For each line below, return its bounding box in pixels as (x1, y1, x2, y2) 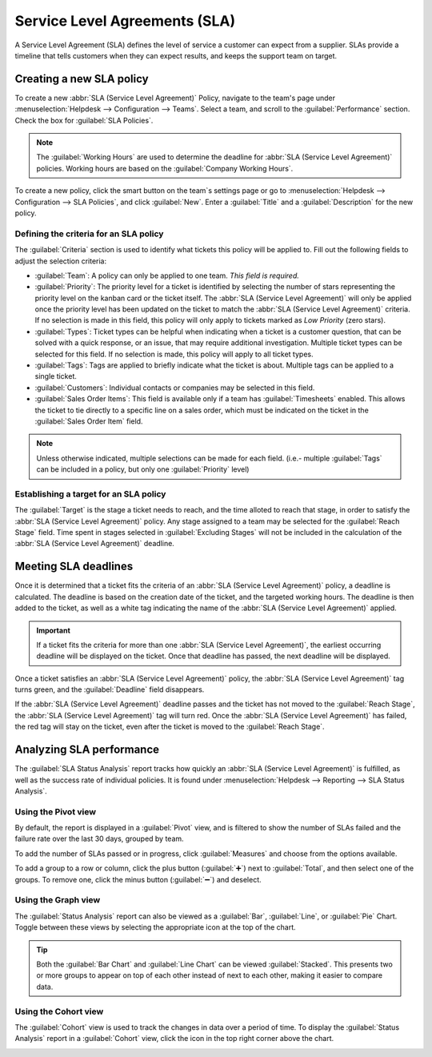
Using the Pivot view (14, 806, 96, 817)
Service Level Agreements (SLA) (14, 12, 236, 30)
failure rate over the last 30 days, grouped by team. (14, 834, 184, 844)
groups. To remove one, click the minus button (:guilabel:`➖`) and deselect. (14, 874, 262, 884)
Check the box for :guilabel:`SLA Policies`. (14, 115, 154, 125)
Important (36, 625, 71, 635)
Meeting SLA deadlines (14, 560, 134, 573)
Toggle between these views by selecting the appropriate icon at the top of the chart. (14, 922, 296, 932)
